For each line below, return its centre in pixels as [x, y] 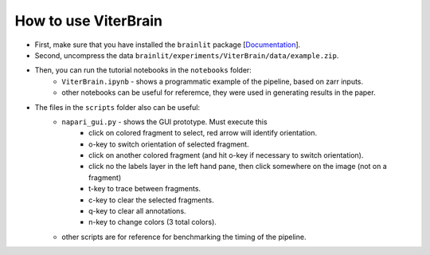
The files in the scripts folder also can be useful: [117, 107]
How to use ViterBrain [89, 21]
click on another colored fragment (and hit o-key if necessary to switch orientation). [226, 155]
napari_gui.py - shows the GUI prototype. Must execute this [164, 122]
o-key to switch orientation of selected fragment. [169, 144]
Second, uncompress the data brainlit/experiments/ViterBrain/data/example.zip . [187, 55]
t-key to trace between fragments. [145, 189]
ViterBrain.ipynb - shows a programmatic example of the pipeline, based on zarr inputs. [213, 81]
